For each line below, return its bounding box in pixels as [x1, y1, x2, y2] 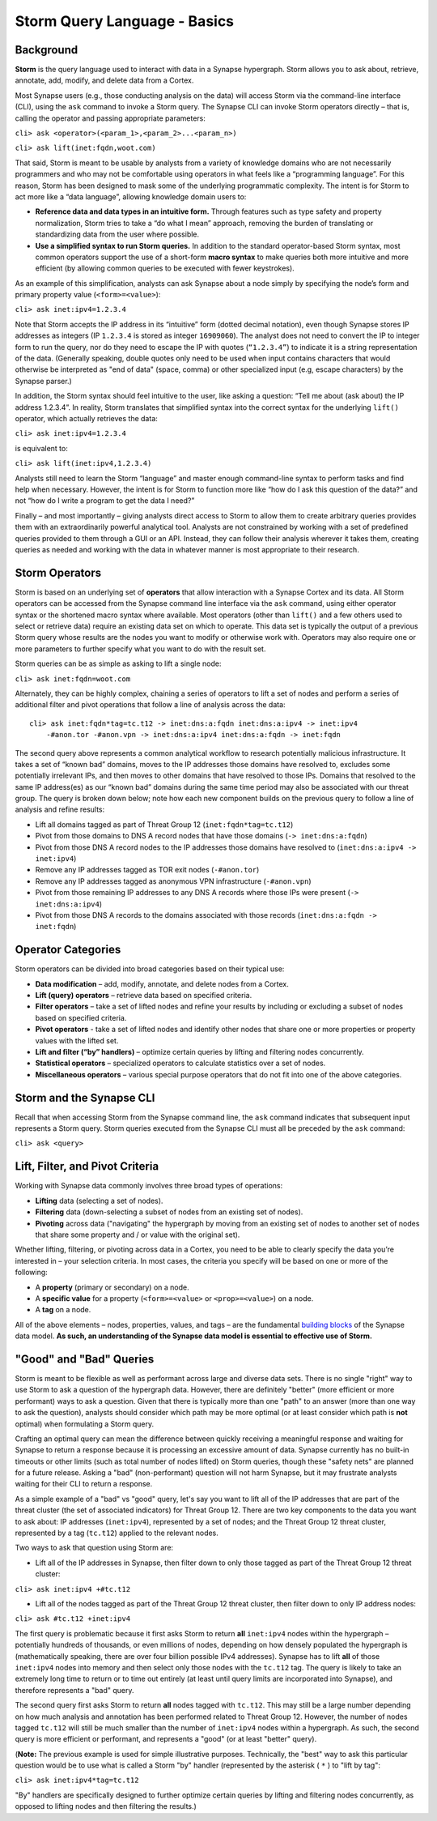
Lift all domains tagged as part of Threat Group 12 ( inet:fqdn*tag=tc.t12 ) [35, 819, 294, 829]
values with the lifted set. [35, 1035, 119, 1045]
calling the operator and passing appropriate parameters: [15, 113, 206, 123]
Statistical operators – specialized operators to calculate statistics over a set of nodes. [35, 1058, 326, 1068]
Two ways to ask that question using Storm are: [15, 1543, 174, 1553]
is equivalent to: [15, 443, 68, 453]
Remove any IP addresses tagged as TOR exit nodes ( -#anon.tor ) [35, 865, 260, 875]
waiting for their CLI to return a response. [15, 1479, 153, 1489]
